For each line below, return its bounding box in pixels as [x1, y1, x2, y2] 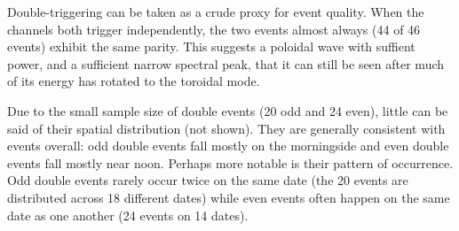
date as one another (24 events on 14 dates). [7, 205, 249, 224]
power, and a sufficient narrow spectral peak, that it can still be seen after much [7, 54, 445, 73]
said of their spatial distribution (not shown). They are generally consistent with [7, 119, 446, 137]
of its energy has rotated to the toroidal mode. [7, 72, 260, 90]
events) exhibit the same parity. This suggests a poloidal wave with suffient [7, 37, 415, 56]
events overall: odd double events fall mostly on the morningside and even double [7, 136, 449, 155]
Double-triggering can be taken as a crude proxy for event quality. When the [7, 3, 424, 20]
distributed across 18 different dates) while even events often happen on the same [7, 188, 450, 206]
